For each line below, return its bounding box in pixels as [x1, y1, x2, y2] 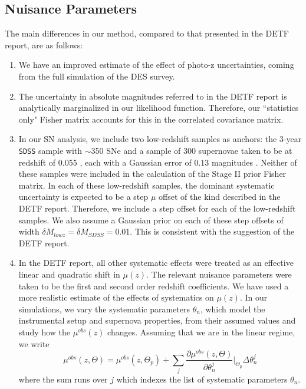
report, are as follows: [5, 38, 83, 51]
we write [18, 337, 50, 350]
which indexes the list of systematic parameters [116, 372, 288, 385]
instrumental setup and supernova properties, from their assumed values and [18, 314, 296, 327]
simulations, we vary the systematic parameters [18, 302, 190, 315]
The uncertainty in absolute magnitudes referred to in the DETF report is [18, 90, 287, 102]
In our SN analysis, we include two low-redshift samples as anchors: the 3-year [18, 133, 302, 145]
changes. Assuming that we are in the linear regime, [107, 325, 295, 338]
